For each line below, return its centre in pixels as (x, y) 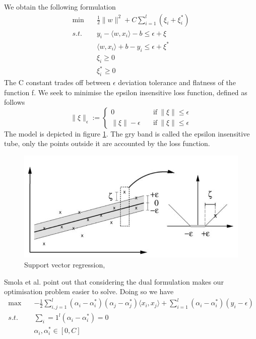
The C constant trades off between (57, 82)
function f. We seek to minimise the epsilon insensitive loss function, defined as (126, 92)
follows (15, 102)
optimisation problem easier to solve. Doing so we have (89, 291)
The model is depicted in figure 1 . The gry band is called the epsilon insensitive (127, 133)
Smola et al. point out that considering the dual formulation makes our (114, 281)
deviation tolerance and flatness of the (177, 82)
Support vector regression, (65, 265)
